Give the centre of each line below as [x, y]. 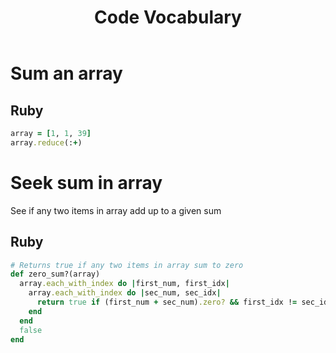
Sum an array [66, 73]
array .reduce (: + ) [46, 142]
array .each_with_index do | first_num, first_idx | [124, 284]
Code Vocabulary [168, 17]
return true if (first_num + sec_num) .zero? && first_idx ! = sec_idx [184, 302]
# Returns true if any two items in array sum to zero [127, 265]
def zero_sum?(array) [55, 274]
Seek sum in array [86, 182]
